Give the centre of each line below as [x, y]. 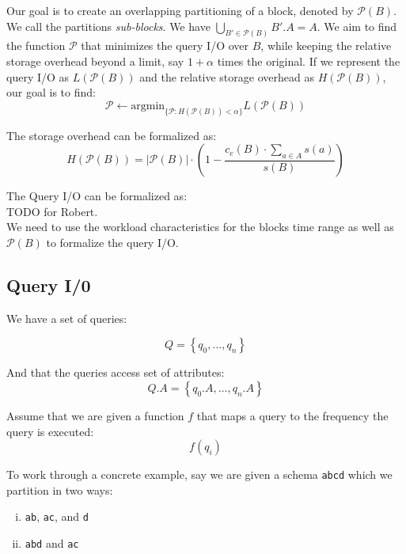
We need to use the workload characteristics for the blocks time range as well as [200, 227]
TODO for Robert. [52, 211]
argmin [148, 106]
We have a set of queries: [67, 318]
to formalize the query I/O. [112, 243]
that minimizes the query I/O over [165, 46]
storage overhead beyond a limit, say [95, 61]
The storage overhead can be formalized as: [112, 135]
